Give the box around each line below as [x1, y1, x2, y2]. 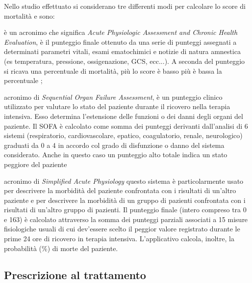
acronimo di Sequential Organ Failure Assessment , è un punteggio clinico [4, 91, 223, 102]
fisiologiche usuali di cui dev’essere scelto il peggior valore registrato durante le [4, 224, 240, 234]
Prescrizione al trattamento [4, 267, 146, 282]
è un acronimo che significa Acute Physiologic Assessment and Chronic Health [4, 27, 238, 37]
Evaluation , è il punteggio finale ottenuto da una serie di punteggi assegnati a [4, 36, 237, 47]
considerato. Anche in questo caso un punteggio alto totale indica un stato [4, 149, 227, 160]
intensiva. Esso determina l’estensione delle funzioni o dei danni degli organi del [4, 111, 243, 121]
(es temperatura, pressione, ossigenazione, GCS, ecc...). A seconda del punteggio [4, 56, 245, 66]
